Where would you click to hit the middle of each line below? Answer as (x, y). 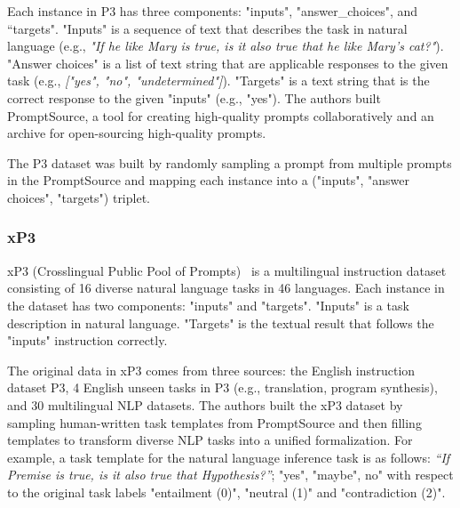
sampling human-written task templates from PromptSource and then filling (214, 422)
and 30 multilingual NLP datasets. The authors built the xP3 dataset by (205, 404)
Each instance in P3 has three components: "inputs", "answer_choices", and (213, 11)
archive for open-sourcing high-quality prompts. (137, 133)
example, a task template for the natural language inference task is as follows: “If (229, 457)
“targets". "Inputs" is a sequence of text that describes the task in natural (207, 28)
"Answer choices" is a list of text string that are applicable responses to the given (228, 63)
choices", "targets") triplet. (79, 197)
